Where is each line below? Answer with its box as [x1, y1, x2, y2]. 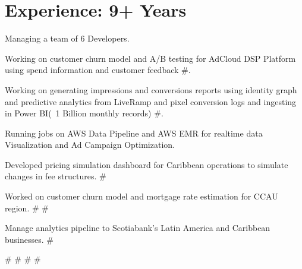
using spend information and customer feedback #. [5, 64, 191, 76]
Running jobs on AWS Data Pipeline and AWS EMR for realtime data [5, 126, 263, 139]
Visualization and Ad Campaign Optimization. [5, 138, 175, 151]
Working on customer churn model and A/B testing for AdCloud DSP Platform [5, 52, 296, 64]
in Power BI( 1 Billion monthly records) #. [5, 107, 163, 119]
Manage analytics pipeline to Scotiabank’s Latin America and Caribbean [5, 221, 270, 234]
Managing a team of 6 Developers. [5, 32, 130, 45]
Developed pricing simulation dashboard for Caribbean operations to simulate [5, 158, 288, 170]
